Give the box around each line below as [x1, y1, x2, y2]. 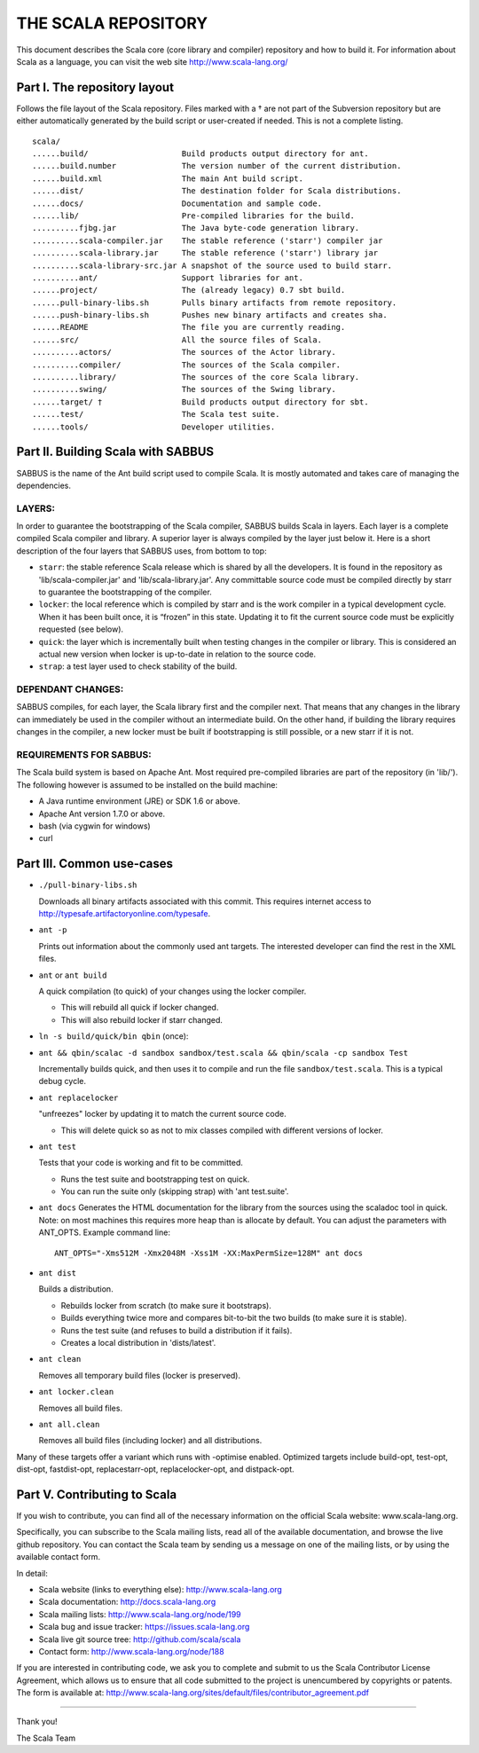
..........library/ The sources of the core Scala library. [32, 373, 360, 382]
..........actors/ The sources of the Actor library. [32, 347, 336, 358]
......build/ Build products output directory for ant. [32, 149, 369, 159]
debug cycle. [38, 1076, 87, 1087]
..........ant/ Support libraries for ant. [32, 272, 303, 283]
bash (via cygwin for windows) [38, 821, 151, 831]
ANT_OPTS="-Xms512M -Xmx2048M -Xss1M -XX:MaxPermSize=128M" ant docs [54, 1247, 364, 1258]
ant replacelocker [38, 1092, 119, 1103]
